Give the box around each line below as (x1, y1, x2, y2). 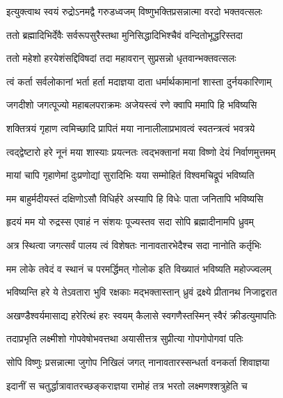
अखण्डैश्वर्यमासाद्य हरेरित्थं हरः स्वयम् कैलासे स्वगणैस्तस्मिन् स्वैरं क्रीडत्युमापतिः (6, 308, 277, 322)
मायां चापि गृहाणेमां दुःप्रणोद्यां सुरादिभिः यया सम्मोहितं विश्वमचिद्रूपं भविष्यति (6, 168, 254, 182)
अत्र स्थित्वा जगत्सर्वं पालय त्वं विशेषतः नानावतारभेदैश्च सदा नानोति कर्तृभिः (6, 237, 261, 252)
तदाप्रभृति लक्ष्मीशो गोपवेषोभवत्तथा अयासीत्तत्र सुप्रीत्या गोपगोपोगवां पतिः (6, 331, 243, 346)
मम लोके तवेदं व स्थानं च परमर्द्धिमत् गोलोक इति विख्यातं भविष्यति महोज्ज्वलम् (6, 261, 271, 276)
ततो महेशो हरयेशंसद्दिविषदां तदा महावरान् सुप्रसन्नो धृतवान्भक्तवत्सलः (6, 51, 236, 65)
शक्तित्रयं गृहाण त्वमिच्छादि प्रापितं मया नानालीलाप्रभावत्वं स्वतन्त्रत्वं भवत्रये (6, 120, 255, 135)
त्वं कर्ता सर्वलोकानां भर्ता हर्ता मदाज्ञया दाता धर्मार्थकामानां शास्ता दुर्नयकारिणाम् (6, 74, 272, 88)
